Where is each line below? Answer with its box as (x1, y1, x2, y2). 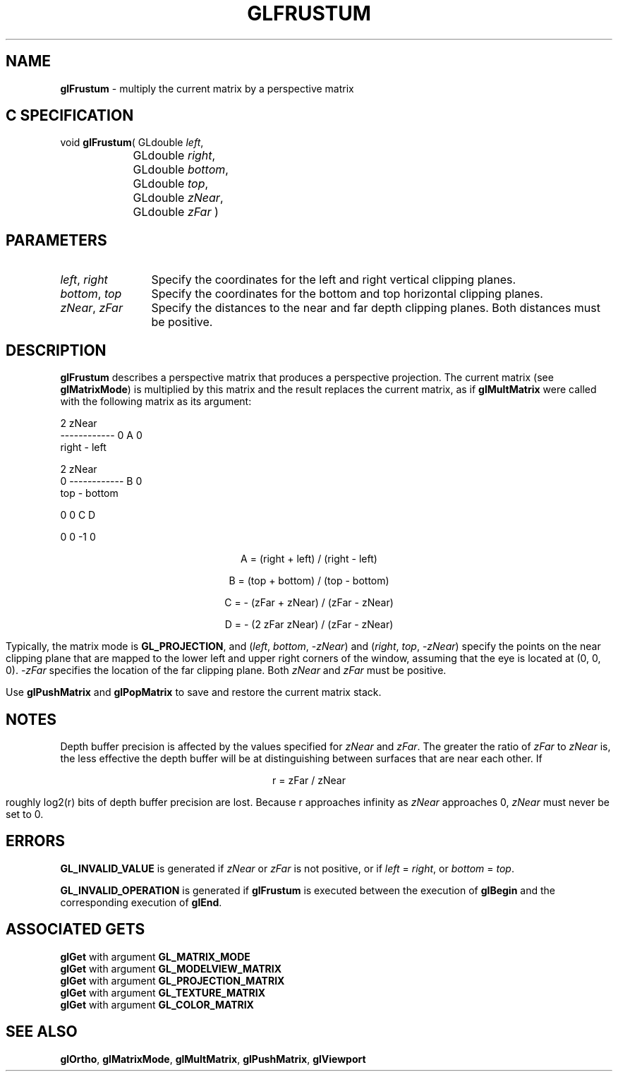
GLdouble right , (133, 148, 216, 163)
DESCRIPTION (6, 341, 107, 359)
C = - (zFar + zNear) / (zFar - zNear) (224, 596, 394, 609)
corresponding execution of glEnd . (60, 896, 222, 908)
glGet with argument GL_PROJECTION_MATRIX (60, 974, 285, 987)
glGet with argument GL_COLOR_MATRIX (60, 998, 254, 1011)
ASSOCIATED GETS (6, 920, 145, 939)
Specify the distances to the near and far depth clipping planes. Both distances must (151, 301, 600, 315)
